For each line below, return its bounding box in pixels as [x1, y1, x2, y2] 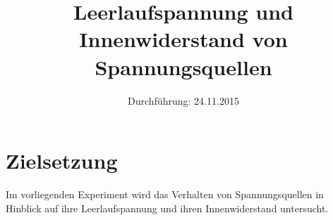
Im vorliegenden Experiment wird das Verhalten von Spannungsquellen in [6, 187, 324, 202]
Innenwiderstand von [79, 25, 288, 53]
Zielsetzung [6, 146, 118, 175]
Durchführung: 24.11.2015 [128, 93, 239, 108]
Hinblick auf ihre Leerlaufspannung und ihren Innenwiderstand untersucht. [6, 200, 329, 215]
